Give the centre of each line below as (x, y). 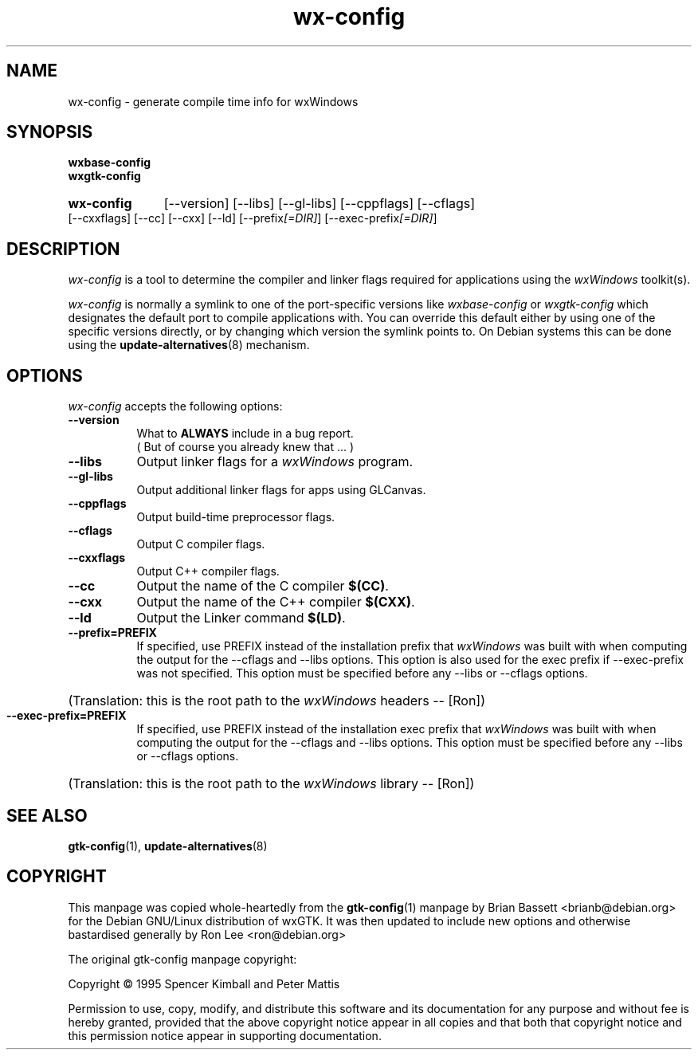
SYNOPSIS (50, 132)
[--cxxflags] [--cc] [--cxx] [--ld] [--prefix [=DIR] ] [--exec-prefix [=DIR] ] (253, 218)
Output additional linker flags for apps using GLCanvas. (281, 490)
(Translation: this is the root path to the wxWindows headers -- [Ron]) (276, 701)
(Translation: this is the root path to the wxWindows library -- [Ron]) (271, 784)
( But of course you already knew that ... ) (245, 447)
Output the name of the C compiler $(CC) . (263, 586)
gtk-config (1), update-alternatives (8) (168, 846)
